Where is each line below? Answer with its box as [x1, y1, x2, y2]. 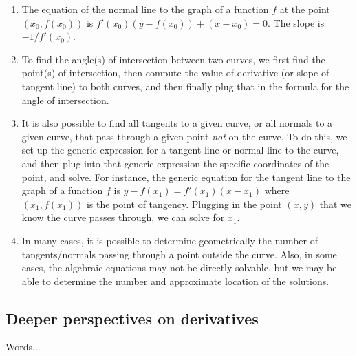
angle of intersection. [21, 92, 109, 107]
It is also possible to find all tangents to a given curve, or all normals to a [21, 116, 333, 130]
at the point [279, 2, 330, 16]
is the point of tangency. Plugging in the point [86, 196, 282, 211]
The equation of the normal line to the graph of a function [21, 2, 269, 16]
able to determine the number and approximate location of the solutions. [21, 273, 329, 288]
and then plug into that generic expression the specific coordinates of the [21, 156, 329, 170]
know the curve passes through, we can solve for [21, 210, 225, 224]
